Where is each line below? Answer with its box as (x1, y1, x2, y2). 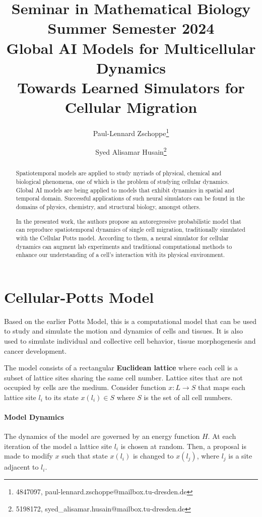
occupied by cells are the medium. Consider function (4, 382, 166, 393)
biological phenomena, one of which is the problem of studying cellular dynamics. (16, 177, 229, 186)
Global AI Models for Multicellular (6, 37, 256, 58)
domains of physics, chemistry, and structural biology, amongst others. (16, 202, 201, 211)
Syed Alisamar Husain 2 (95, 145, 167, 157)
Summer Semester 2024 (47, 18, 215, 38)
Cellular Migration (64, 97, 198, 117)
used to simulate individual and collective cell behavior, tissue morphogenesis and (4, 335, 256, 346)
